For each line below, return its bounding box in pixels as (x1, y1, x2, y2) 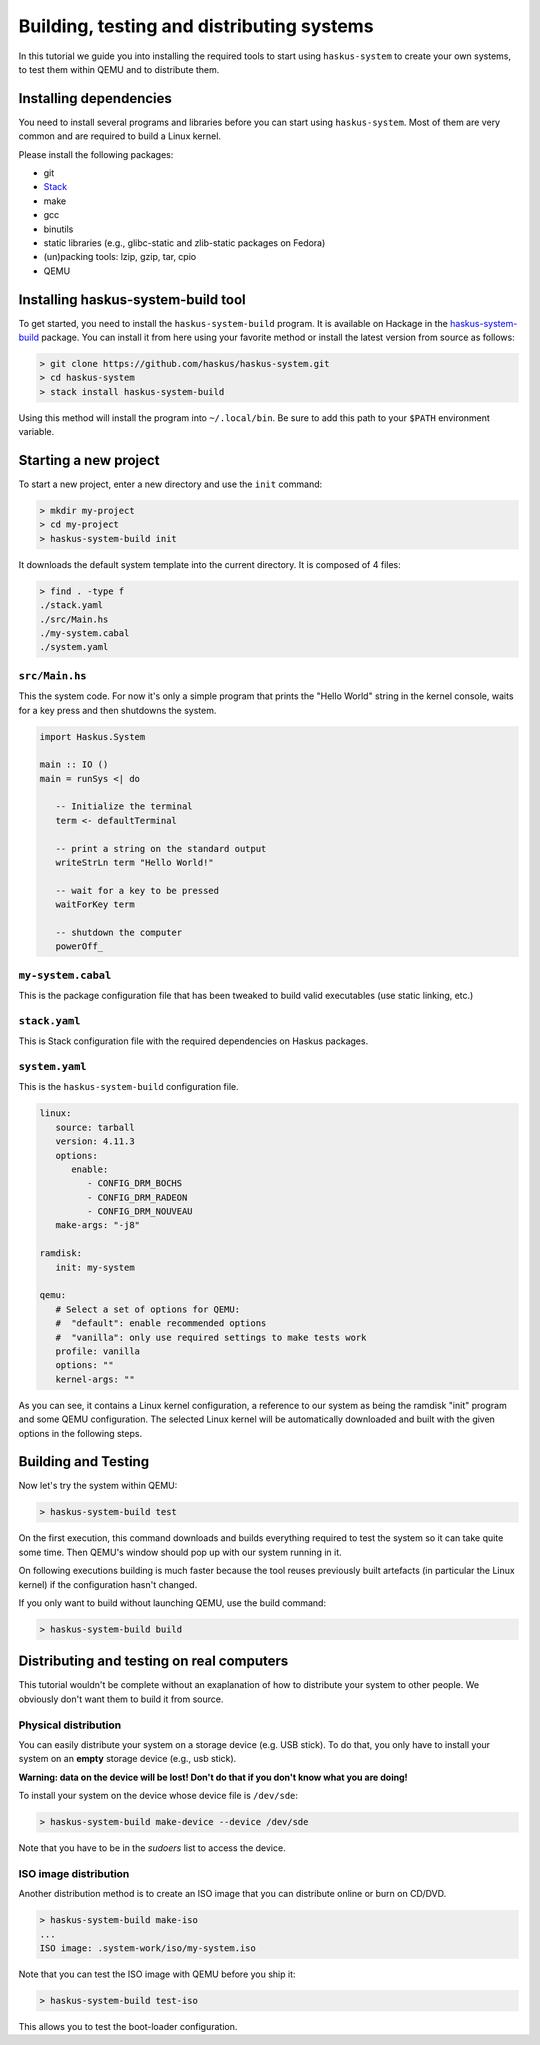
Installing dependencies (18, 90, 172, 107)
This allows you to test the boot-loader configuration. (18, 2021, 238, 2032)
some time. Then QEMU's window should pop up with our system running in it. (18, 1546, 342, 1558)
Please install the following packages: (18, 148, 174, 160)
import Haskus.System (39, 731, 146, 742)
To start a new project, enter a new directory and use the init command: (18, 478, 323, 490)
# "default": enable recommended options (55, 1318, 267, 1329)
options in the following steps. (18, 1427, 143, 1439)
